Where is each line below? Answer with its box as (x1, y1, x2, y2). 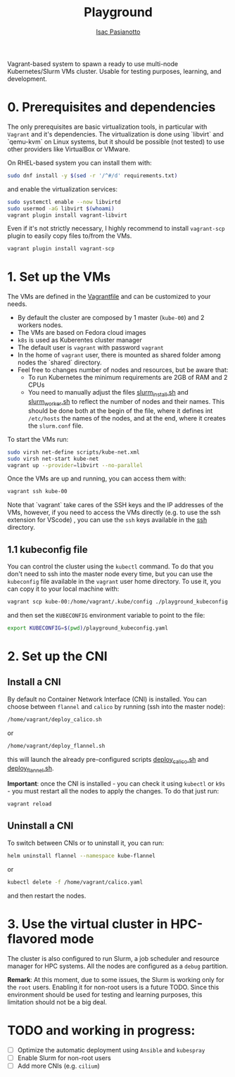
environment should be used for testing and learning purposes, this (7, 990, 203, 999)
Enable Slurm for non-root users (17, 1053, 111, 1062)
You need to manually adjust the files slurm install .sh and (27, 388, 189, 398)
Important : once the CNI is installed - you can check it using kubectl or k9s (7, 779, 225, 788)
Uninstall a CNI (7, 820, 74, 832)
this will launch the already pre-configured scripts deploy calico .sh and (7, 755, 209, 765)
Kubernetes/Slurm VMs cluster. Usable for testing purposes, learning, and (7, 67, 222, 75)
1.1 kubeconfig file (7, 543, 88, 556)
